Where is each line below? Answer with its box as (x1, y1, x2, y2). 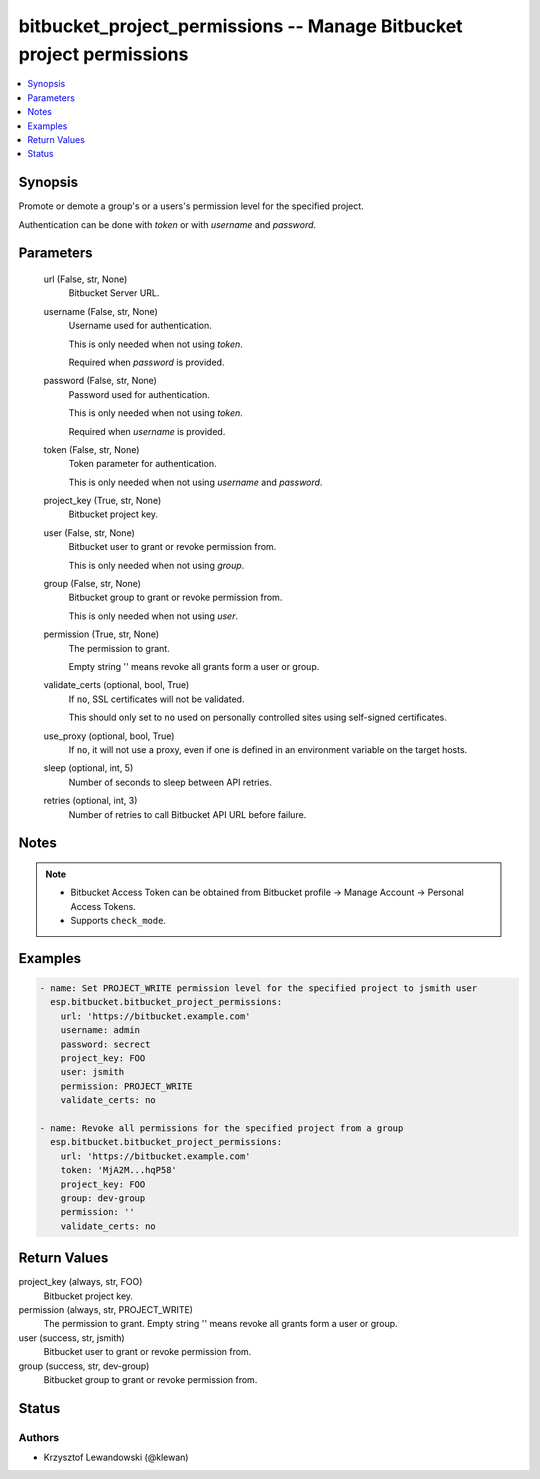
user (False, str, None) (43, 526, 135, 539)
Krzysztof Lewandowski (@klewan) (43, 1451, 189, 1464)
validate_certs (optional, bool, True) (43, 679, 190, 691)
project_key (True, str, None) (43, 495, 162, 507)
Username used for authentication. (68, 320, 212, 332)
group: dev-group (60, 1192, 146, 1204)
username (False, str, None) (43, 305, 159, 317)
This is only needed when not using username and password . (68, 476, 323, 488)
